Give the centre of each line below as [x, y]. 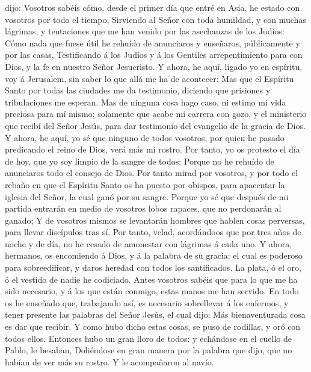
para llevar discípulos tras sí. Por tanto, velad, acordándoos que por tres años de [153, 232]
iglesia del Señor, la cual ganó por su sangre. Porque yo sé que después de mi [147, 196]
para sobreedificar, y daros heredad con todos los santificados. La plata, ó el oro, [153, 267]
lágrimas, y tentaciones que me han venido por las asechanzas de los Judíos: [145, 31]
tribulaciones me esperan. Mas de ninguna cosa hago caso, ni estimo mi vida [146, 102]
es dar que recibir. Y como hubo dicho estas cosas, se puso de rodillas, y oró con [153, 326]
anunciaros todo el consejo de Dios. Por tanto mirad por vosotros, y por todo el [152, 173]
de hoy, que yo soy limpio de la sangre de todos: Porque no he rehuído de [140, 161]
